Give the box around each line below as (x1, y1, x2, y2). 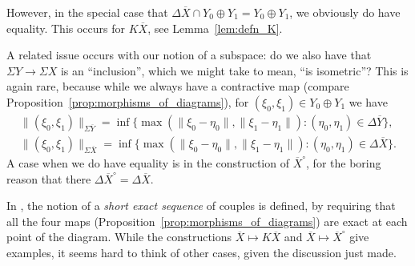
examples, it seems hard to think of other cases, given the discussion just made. (6, 244, 397, 260)
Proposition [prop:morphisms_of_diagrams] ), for (6, 93, 249, 110)
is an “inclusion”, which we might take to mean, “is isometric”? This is (60, 62, 409, 79)
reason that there (6, 170, 91, 187)
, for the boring (306, 155, 381, 171)
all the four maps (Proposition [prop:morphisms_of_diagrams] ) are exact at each (6, 212, 408, 229)
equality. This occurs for (6, 19, 126, 36)
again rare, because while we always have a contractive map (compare (6, 78, 349, 95)
